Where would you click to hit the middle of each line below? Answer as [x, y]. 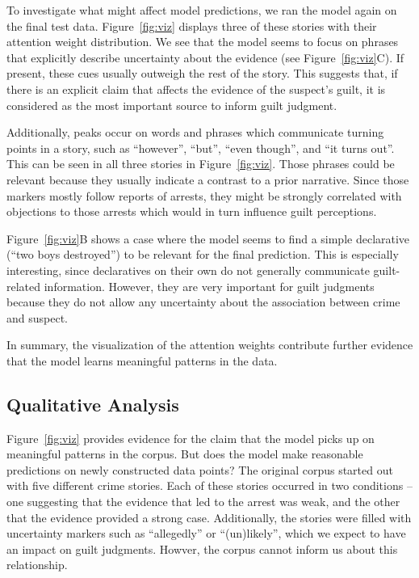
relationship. [37, 565]
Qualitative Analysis [93, 404]
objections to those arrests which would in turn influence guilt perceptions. [192, 211]
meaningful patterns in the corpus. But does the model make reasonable [185, 454]
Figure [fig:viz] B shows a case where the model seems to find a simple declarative [208, 238]
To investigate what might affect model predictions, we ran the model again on [202, 10]
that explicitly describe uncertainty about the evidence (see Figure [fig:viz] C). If [205, 57]
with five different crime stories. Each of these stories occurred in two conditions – [209, 485]
